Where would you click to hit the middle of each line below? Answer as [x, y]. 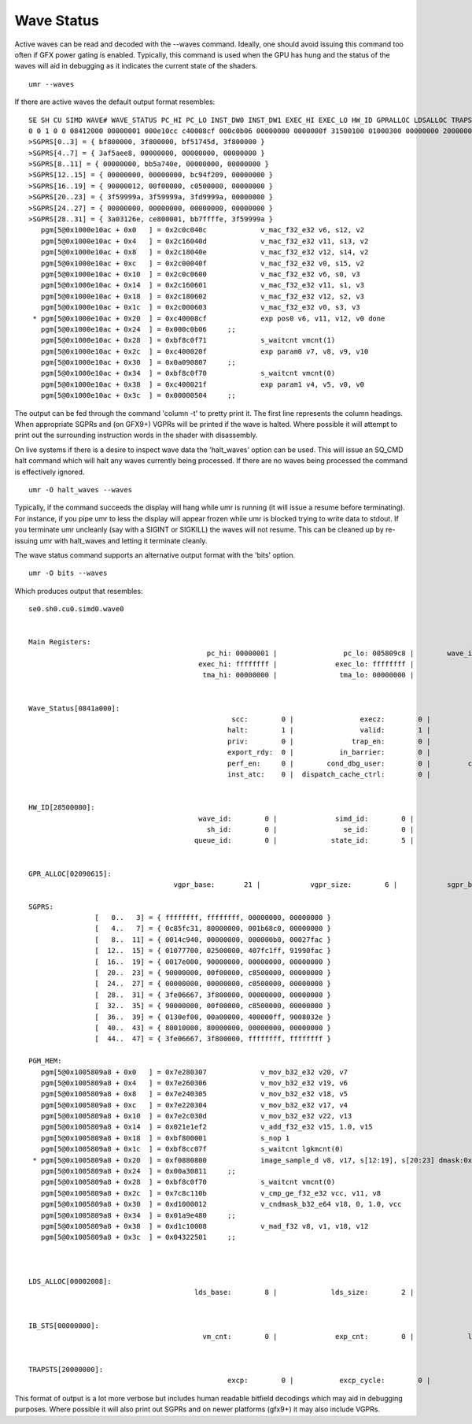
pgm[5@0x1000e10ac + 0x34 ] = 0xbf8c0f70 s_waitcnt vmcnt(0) [188, 373]
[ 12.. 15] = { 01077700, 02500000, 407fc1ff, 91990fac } [213, 951]
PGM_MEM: [45, 1061]
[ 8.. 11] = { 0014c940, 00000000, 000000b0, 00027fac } [213, 940]
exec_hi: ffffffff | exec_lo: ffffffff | [306, 664]
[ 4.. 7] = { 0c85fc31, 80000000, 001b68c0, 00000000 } [213, 929]
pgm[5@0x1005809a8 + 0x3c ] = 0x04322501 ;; [138, 1237]
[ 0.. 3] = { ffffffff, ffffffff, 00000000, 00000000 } [213, 918]
